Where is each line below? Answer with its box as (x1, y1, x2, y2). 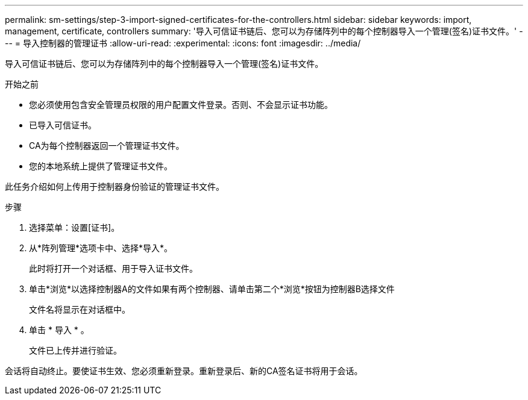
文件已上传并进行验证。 (29, 345, 122, 355)
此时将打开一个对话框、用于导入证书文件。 (29, 263, 198, 273)
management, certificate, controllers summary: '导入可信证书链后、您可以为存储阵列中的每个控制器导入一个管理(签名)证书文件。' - (5, 26, 523, 36)
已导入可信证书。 (29, 120, 96, 130)
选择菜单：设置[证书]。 (29, 222, 120, 233)
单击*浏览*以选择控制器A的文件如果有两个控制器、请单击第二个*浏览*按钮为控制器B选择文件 (29, 284, 395, 294)
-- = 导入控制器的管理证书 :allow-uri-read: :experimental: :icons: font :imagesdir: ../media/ (5, 38, 361, 48)
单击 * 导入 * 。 (29, 325, 89, 335)
